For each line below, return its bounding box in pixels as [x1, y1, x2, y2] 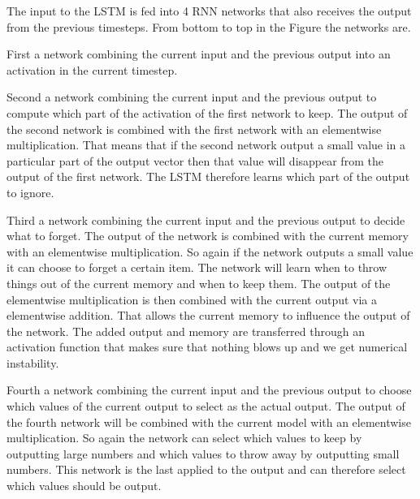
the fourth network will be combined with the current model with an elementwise [6, 413, 411, 430]
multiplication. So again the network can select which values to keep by [6, 429, 362, 446]
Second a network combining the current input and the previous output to [6, 88, 377, 105]
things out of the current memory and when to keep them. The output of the [6, 274, 391, 291]
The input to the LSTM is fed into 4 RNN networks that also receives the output [6, 2, 412, 19]
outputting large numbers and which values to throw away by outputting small [6, 445, 400, 462]
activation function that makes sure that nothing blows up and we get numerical [6, 338, 408, 355]
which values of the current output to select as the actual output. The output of [6, 398, 405, 415]
